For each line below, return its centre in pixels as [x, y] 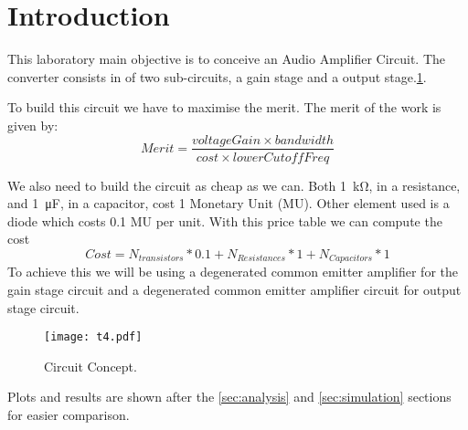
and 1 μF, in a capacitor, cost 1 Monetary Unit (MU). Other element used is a [229, 203]
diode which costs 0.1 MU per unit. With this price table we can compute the [225, 220]
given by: [33, 125]
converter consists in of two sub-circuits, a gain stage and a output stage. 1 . [217, 76]
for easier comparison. [69, 415]
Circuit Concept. [90, 366]
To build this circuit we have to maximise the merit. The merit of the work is [224, 107]
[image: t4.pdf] [93, 337]
